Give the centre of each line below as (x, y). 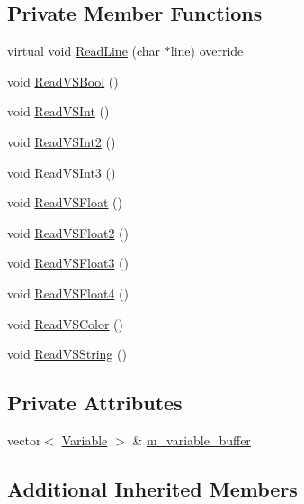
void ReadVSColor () (65, 323)
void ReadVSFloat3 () (68, 263)
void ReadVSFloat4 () (68, 293)
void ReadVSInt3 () (62, 172)
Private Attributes (95, 403)
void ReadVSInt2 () (62, 141)
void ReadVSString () (67, 354)
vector (24, 440)
